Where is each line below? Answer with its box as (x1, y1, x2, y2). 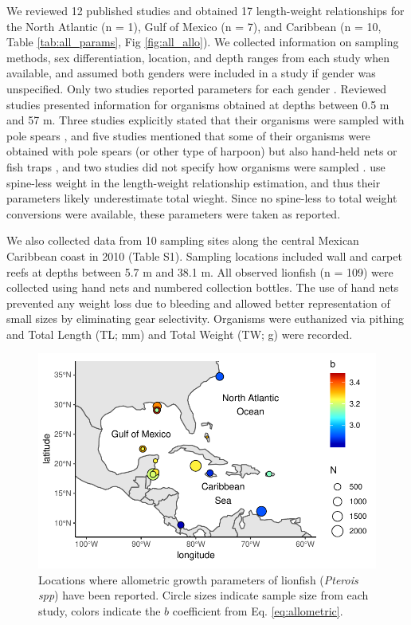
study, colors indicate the (38, 603, 161, 619)
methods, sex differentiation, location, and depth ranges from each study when (6, 49, 390, 65)
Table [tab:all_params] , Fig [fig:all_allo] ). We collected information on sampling (6, 33, 399, 50)
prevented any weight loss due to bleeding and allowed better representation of (6, 294, 390, 311)
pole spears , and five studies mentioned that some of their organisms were (6, 127, 370, 143)
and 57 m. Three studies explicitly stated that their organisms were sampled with (6, 112, 405, 128)
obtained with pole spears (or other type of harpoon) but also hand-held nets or (6, 143, 397, 159)
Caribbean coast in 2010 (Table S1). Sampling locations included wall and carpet (6, 247, 402, 264)
